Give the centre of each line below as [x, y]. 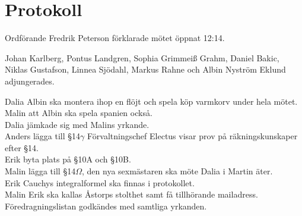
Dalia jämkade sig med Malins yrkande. [77, 124]
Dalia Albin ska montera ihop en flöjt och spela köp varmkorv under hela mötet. [151, 101]
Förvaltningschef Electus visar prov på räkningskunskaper [193, 136]
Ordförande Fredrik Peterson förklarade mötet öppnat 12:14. [115, 38]
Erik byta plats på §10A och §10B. [68, 159]
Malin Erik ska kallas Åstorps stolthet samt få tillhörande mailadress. [131, 194]
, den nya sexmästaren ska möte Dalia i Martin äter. [177, 171]
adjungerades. [30, 81]
